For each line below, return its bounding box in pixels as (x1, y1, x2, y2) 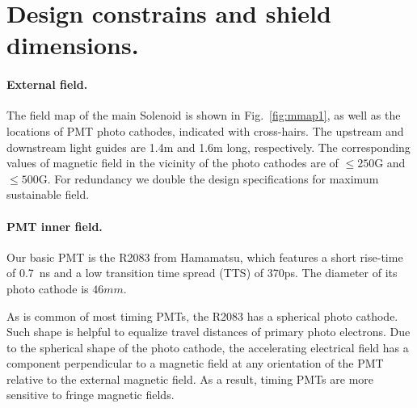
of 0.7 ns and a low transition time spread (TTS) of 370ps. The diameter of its (6, 264, 398, 281)
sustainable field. (6, 186, 90, 203)
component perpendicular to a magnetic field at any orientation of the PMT (6, 355, 384, 372)
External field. (6, 76, 88, 93)
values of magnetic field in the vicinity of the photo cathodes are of (6, 154, 339, 171)
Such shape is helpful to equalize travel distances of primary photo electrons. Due (6, 323, 411, 340)
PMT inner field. (6, 217, 103, 234)
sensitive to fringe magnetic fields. (6, 386, 175, 403)
